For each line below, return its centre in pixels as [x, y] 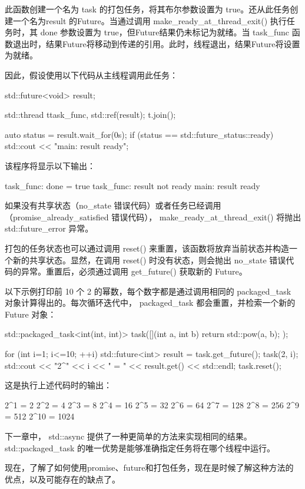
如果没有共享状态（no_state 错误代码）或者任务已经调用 [113, 205]
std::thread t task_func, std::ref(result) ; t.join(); [90, 115]
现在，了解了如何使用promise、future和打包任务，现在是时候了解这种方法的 [149, 467]
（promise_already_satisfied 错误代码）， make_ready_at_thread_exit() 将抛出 [153, 217]
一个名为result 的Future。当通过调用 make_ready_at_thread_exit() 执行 [150, 20]
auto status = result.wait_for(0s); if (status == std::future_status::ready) [139, 134]
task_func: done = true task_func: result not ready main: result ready [132, 185]
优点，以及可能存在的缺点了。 [62, 479]
